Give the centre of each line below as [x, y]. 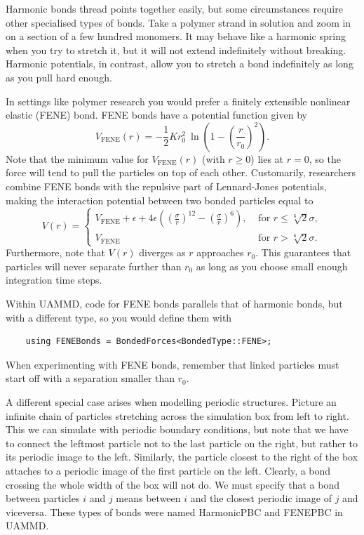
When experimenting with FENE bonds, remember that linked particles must [173, 364]
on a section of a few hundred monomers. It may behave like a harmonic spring [176, 36]
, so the [325, 158]
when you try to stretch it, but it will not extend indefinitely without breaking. [176, 49]
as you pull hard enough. [59, 77]
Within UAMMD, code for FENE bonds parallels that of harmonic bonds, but [174, 304]
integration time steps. [54, 280]
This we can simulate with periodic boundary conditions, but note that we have [177, 429]
